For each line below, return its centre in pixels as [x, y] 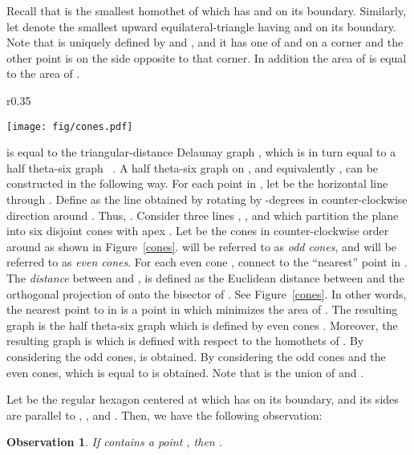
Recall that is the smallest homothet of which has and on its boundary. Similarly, [207, 10]
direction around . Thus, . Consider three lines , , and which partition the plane [203, 215]
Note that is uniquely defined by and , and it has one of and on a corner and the [205, 42]
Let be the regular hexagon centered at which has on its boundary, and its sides [203, 399]
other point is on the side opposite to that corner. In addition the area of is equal [207, 57]
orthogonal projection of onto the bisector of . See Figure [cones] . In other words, [207, 293]
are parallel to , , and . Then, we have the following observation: [164, 414]
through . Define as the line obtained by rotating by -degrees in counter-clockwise [207, 199]
